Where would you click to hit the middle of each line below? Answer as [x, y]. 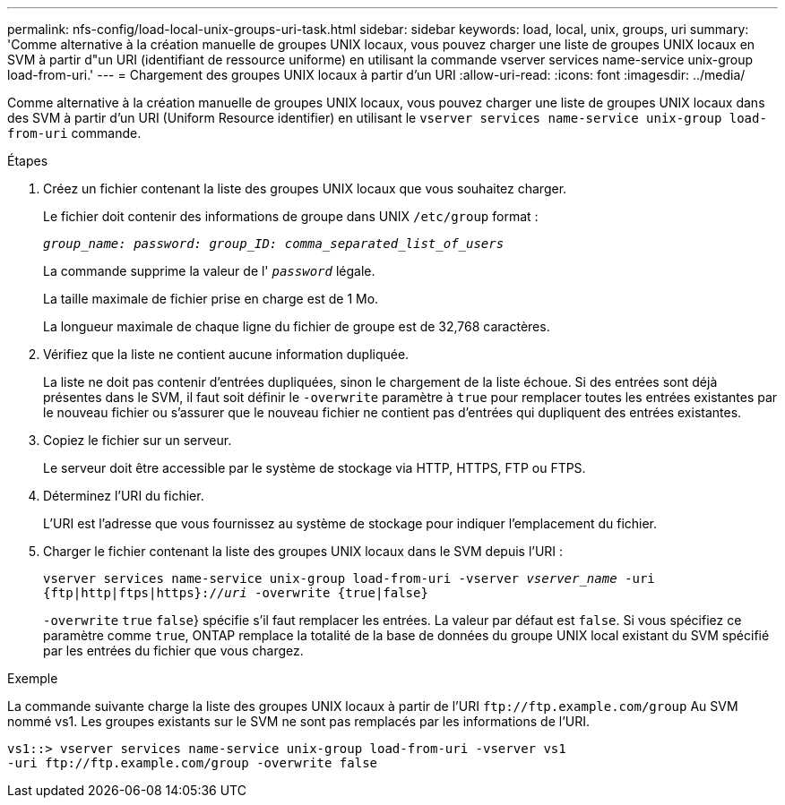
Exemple [33, 678]
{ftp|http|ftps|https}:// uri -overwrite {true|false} [236, 593]
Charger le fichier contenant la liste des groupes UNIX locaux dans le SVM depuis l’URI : [303, 551]
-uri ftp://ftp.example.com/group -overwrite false [193, 763]
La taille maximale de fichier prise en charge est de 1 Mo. [211, 299]
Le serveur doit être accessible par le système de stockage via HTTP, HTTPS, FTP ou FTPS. [315, 468]
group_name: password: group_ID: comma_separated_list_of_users [274, 244]
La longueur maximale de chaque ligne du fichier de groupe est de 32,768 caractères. [297, 326]
